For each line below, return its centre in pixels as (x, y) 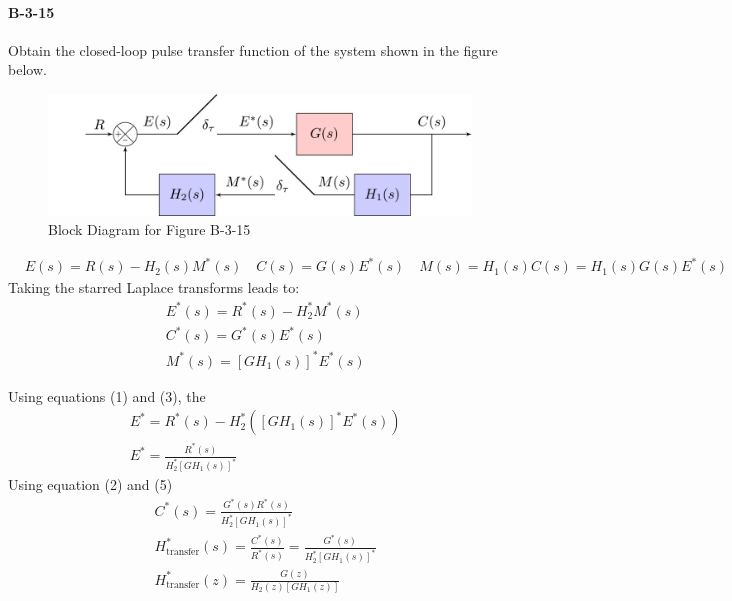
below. (27, 69)
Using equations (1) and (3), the (107, 395)
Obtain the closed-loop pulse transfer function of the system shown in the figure (253, 49)
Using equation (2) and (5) (90, 484)
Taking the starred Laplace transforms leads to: (154, 287)
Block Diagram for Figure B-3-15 (149, 229)
